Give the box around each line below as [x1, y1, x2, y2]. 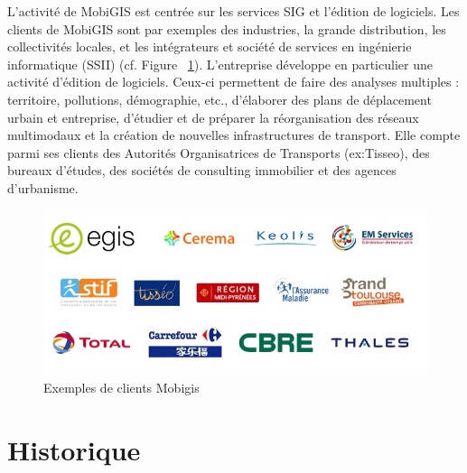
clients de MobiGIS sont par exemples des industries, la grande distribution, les [7, 19, 446, 38]
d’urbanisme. [7, 178, 79, 197]
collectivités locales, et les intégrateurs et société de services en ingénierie [7, 37, 412, 56]
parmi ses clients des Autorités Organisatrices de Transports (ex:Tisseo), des [7, 143, 430, 162]
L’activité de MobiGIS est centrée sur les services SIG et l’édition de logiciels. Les [7, 2, 460, 20]
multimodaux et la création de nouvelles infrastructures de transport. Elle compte [7, 125, 461, 144]
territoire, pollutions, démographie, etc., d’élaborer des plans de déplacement [7, 89, 432, 108]
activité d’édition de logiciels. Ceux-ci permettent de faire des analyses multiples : [7, 72, 460, 91]
